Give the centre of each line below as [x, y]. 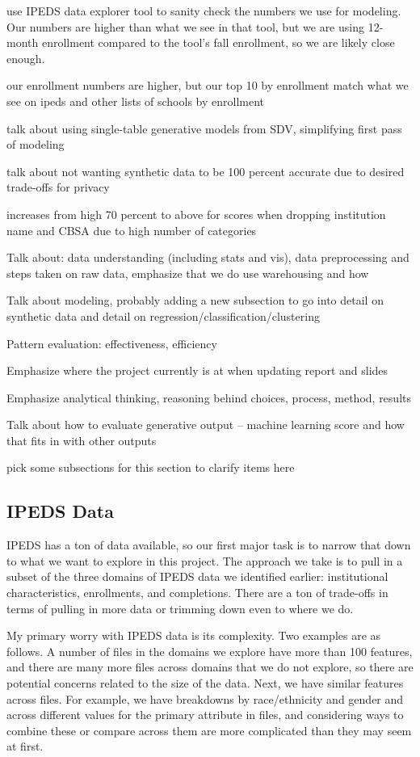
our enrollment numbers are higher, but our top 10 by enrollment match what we [208, 85]
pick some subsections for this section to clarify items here [151, 467]
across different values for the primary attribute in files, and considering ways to [205, 715]
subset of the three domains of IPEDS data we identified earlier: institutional [197, 576]
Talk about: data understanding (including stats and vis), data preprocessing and [208, 257]
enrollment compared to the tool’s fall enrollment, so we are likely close [218, 42]
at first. [25, 746]
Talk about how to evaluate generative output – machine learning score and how [206, 425]
